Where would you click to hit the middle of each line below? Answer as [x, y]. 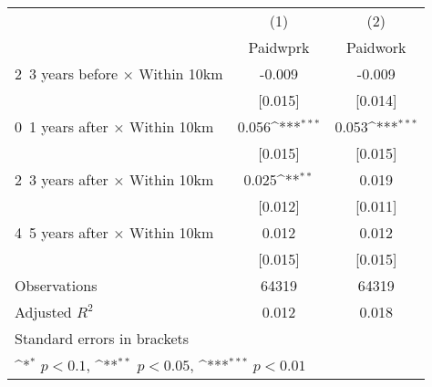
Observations [56, 285]
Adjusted [43, 312]
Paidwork [376, 47]
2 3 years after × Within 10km [114, 179]
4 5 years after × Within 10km [114, 232]
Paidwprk [279, 47]
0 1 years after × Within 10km [114, 126]
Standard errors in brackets [102, 338]
